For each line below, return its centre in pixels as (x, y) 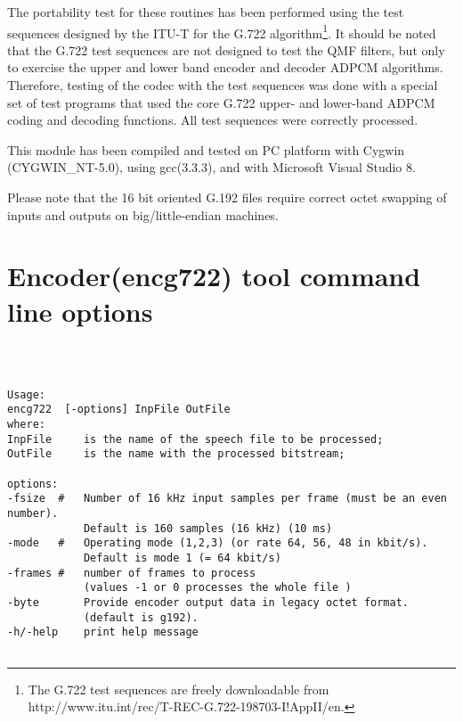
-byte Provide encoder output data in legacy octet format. (208, 603)
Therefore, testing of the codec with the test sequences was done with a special (223, 85)
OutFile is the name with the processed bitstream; (176, 454)
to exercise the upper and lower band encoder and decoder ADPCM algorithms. (225, 67)
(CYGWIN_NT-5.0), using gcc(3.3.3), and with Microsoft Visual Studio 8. (211, 167)
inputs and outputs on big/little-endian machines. (143, 214)
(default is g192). (141, 617)
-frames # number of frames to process (132, 573)
